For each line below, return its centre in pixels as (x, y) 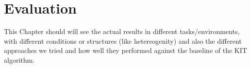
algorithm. (19, 59)
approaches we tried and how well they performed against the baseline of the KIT (125, 50)
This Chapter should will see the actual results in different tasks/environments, (122, 31)
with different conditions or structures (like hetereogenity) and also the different (123, 41)
